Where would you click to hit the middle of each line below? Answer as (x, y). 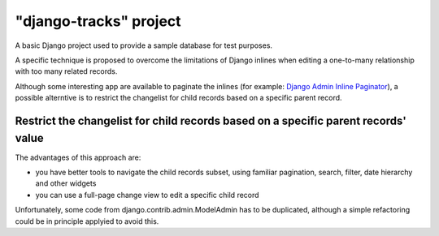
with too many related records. (66, 71)
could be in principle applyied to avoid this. (87, 221)
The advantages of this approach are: (78, 157)
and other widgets (66, 183)
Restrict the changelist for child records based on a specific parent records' (211, 120)
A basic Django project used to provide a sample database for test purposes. (143, 45)
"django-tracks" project (98, 21)
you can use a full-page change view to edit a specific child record (147, 195)
